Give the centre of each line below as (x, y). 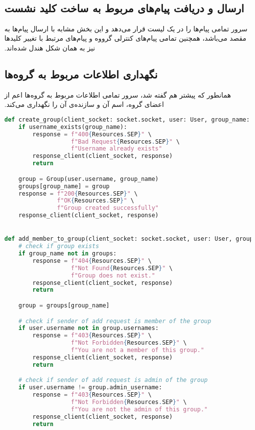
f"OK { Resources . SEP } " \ (95, 201)
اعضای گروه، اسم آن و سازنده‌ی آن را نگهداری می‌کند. (84, 104)
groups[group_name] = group (64, 186)
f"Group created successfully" (108, 208)
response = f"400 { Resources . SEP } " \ (92, 134)
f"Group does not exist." (113, 275)
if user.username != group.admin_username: (90, 388)
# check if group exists (59, 246)
